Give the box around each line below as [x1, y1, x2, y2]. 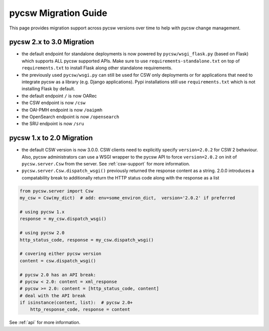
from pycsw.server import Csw [19, 188, 94, 194]
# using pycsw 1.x [19, 209, 65, 214]
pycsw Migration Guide [9, 7, 108, 18]
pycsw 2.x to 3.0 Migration [9, 38, 94, 46]
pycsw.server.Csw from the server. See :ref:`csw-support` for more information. [21, 161, 190, 167]
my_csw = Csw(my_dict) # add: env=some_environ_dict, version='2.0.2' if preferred [19, 195, 235, 201]
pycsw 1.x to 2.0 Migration [9, 134, 93, 142]
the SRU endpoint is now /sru [21, 121, 84, 127]
